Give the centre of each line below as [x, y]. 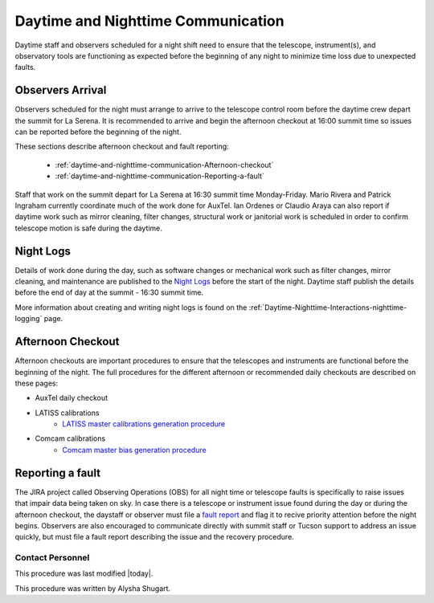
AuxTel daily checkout [72, 398]
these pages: [37, 383]
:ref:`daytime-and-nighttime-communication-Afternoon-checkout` [164, 165]
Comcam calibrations [70, 438]
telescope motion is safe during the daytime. [88, 228]
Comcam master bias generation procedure [134, 450]
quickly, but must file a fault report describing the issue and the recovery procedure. [155, 537]
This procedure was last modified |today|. [84, 573]
